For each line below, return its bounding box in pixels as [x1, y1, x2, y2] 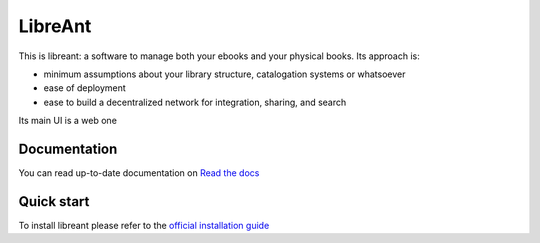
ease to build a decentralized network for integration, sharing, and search [43, 96, 347, 108]
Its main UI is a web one [18, 115, 117, 127]
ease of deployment [43, 82, 127, 94]
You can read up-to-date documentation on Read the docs [18, 167, 260, 179]
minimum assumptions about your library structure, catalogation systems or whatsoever [43, 68, 406, 80]
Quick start [18, 193, 90, 210]
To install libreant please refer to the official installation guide [18, 219, 270, 231]
